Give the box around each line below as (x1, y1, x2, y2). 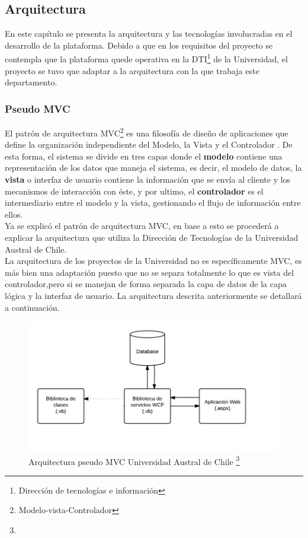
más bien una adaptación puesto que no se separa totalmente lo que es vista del (5, 266, 294, 278)
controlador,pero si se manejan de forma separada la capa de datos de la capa (5, 278, 287, 290)
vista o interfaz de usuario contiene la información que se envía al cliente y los (5, 173, 291, 186)
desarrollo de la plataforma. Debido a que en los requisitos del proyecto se (5, 39, 273, 51)
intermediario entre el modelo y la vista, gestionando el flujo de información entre (5, 196, 301, 209)
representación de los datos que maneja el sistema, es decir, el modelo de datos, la (5, 161, 302, 174)
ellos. (5, 208, 23, 220)
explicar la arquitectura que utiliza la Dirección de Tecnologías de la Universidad (5, 231, 299, 244)
